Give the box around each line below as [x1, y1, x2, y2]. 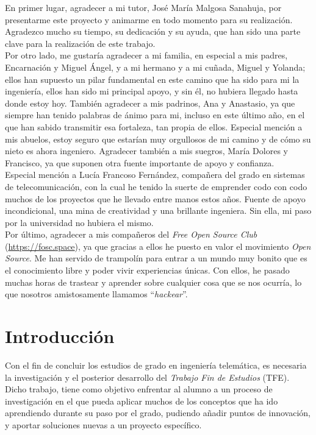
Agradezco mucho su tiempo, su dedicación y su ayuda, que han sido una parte [5, 25, 301, 38]
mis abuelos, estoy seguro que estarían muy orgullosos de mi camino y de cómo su [5, 132, 311, 145]
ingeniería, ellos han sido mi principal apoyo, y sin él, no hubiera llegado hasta [5, 85, 298, 97]
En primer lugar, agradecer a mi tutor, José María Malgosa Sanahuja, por [5, 1, 282, 13]
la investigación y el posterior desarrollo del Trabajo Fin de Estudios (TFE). [5, 370, 290, 383]
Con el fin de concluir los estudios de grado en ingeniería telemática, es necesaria [5, 358, 307, 371]
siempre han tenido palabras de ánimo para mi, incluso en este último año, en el [5, 108, 305, 121]
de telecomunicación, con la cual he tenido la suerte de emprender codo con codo [5, 180, 307, 193]
